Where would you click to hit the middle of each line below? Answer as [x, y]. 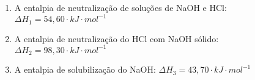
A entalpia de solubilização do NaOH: [85, 69]
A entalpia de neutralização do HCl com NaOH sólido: [116, 38]
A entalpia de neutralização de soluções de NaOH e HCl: [120, 7]
